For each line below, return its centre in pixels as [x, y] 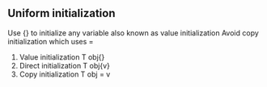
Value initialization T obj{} [62, 57]
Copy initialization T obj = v [65, 74]
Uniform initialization [61, 13]
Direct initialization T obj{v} [64, 65]
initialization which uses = [51, 41]
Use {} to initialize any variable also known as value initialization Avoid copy [133, 33]
